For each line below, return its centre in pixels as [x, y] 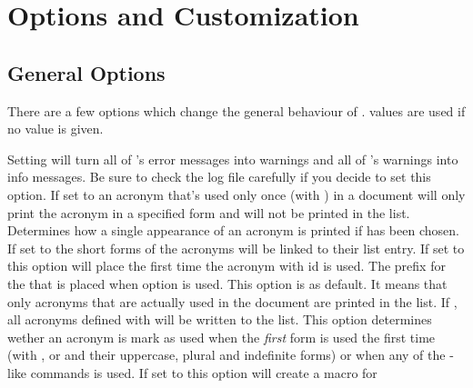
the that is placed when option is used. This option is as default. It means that [227, 283]
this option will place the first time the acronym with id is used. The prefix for [226, 266]
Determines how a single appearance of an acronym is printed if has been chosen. [233, 230]
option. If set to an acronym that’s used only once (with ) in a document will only [236, 194]
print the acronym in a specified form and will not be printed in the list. [209, 212]
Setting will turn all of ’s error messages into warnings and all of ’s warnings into [233, 159]
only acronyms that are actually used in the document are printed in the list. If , [232, 301]
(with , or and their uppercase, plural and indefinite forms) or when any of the [226, 355]
